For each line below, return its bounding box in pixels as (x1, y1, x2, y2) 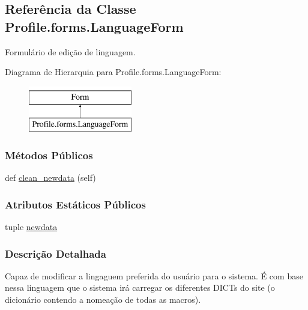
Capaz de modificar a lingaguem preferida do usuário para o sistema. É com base (5, 269, 303, 282)
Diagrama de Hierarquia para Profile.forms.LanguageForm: (5, 65, 222, 78)
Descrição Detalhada (5, 246, 106, 261)
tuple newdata (5, 220, 58, 232)
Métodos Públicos (5, 147, 93, 162)
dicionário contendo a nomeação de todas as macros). (5, 293, 201, 305)
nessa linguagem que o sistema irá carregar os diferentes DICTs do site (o (5, 281, 275, 294)
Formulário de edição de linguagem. (5, 45, 136, 58)
